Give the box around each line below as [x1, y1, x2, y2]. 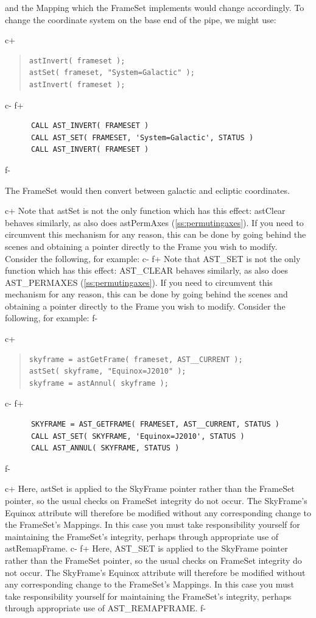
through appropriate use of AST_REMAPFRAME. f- [5, 602, 206, 614]
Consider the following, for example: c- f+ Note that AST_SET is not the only [5, 252, 301, 265]
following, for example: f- [5, 311, 98, 324]
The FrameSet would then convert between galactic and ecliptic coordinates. [5, 183, 290, 196]
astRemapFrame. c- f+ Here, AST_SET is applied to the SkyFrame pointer [5, 542, 288, 555]
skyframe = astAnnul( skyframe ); [29, 378, 169, 388]
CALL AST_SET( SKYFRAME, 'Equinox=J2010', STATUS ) [30, 432, 245, 441]
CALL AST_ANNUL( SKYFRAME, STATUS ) [30, 444, 180, 453]
